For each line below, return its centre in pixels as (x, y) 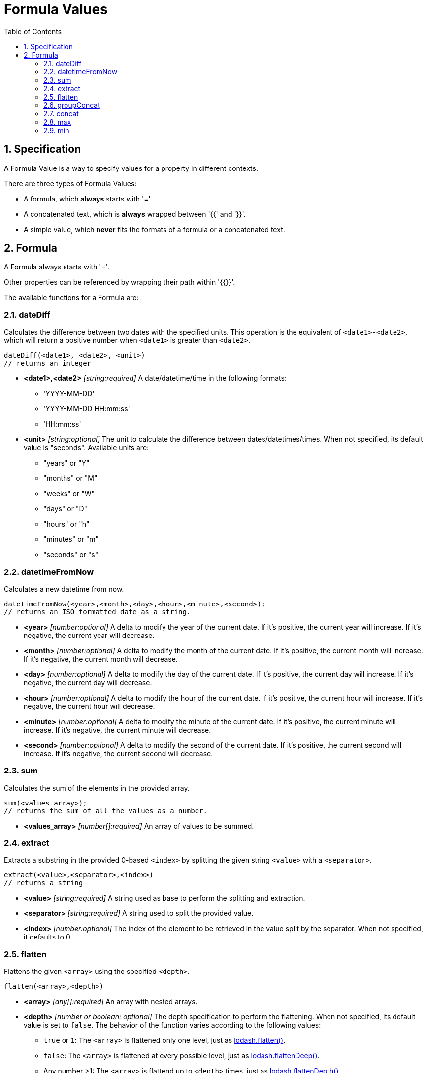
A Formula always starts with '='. (57, 267)
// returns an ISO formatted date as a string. (98, 612)
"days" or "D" (66, 509)
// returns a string (44, 883)
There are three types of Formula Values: (70, 183)
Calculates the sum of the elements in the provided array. (97, 788)
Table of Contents (33, 31)
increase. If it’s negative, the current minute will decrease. (117, 730)
